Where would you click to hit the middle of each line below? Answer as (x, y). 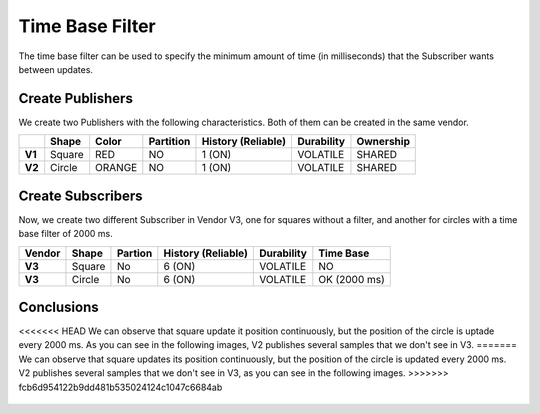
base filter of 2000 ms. (66, 234)
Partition (169, 142)
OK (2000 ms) (351, 279)
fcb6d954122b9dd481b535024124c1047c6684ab (120, 387)
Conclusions (58, 306)
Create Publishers (76, 98)
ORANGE (116, 168)
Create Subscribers (81, 195)
